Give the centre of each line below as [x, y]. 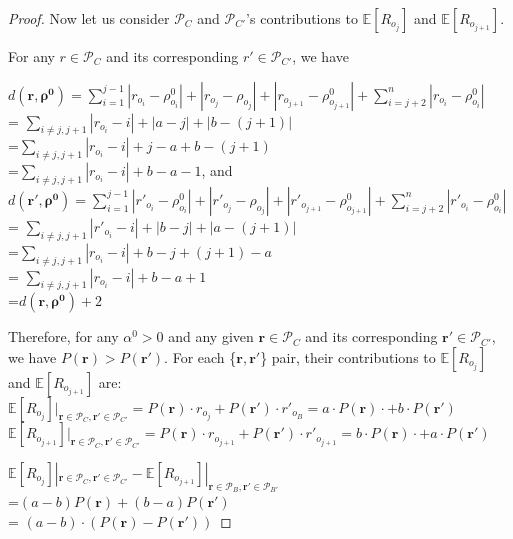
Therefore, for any [63, 336]
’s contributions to [302, 18]
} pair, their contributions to [348, 356]
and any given [211, 336]
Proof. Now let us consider [89, 18]
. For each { [200, 356]
